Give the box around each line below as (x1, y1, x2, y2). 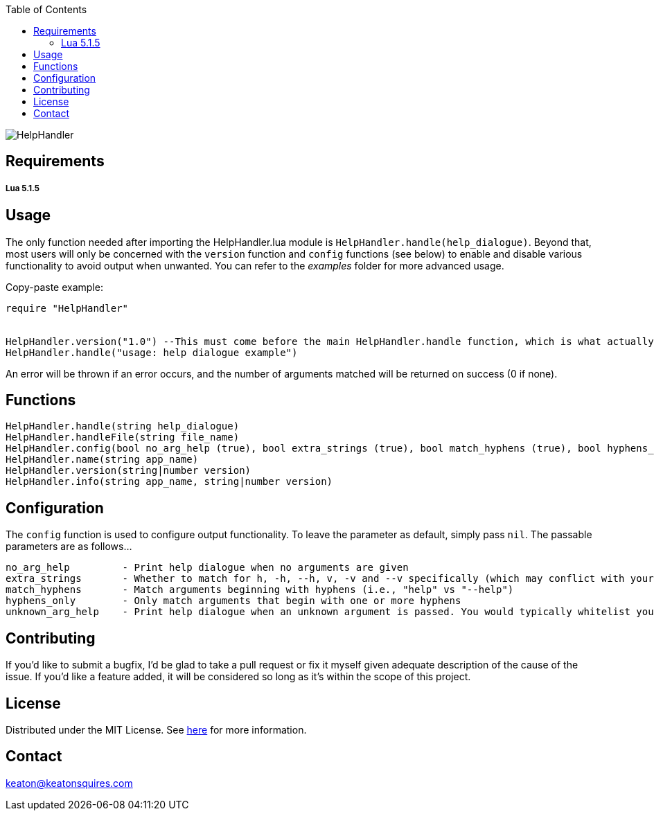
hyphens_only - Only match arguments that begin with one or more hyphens (6, 595, 461, 607)
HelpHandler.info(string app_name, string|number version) (6, 476, 333, 488)
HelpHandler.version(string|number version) (6, 465, 251, 477)
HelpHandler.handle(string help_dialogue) (6, 420, 240, 432)
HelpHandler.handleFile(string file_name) (6, 432, 240, 443)
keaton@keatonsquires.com (6, 777, 133, 789)
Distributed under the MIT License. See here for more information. (6, 724, 307, 736)
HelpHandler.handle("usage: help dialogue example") (6, 346, 298, 358)
